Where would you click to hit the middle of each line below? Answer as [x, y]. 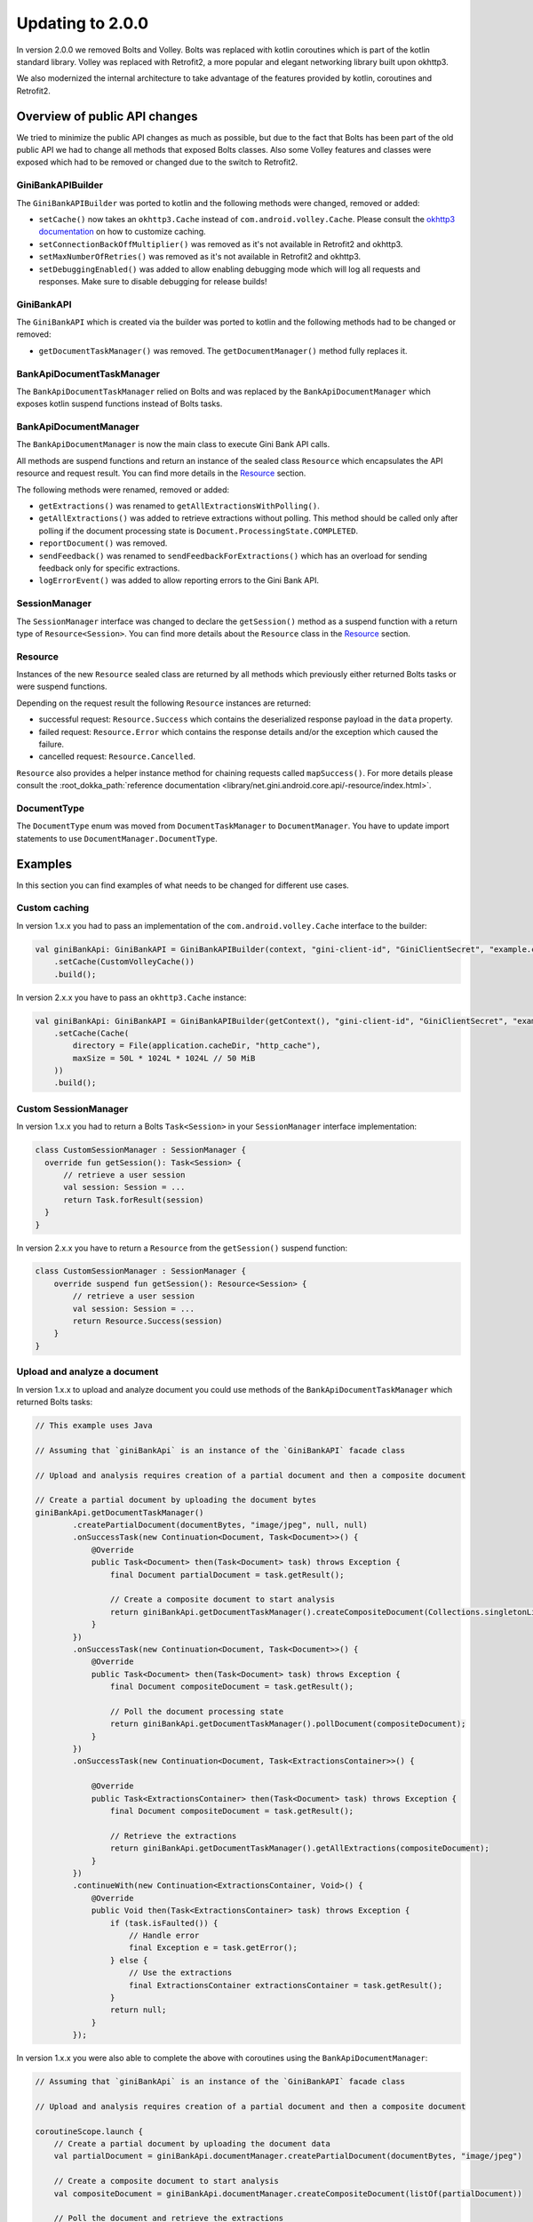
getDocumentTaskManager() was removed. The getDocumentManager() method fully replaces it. [223, 350]
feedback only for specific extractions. [109, 568]
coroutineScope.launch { [89, 2131]
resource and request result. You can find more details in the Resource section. [161, 473]
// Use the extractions [181, 1973]
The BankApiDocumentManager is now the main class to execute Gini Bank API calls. [173, 444]
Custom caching [53, 908]
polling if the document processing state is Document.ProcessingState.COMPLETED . [199, 531]
